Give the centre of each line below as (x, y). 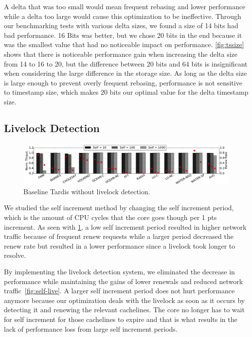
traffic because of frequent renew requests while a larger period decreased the (119, 236)
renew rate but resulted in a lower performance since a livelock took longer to (120, 245)
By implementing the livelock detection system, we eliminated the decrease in (119, 271)
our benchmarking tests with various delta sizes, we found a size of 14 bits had (121, 25)
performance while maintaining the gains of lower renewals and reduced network (124, 281)
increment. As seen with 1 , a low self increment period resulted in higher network (125, 227)
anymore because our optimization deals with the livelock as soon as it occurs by (125, 300)
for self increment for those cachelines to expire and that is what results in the (121, 319)
